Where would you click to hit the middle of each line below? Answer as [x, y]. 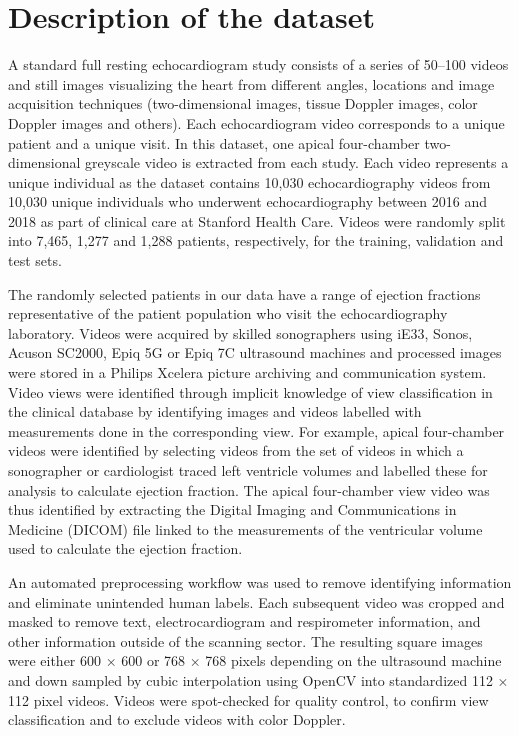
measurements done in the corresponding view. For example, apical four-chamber [256, 430]
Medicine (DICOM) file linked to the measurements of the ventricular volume [245, 528]
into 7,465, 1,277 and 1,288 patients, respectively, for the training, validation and [256, 240]
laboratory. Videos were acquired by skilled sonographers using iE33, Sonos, [240, 332]
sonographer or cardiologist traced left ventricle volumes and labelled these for [248, 470]
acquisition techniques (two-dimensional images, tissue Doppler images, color [243, 103]
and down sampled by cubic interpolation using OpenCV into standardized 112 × [258, 679]
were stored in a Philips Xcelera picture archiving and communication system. [247, 372]
